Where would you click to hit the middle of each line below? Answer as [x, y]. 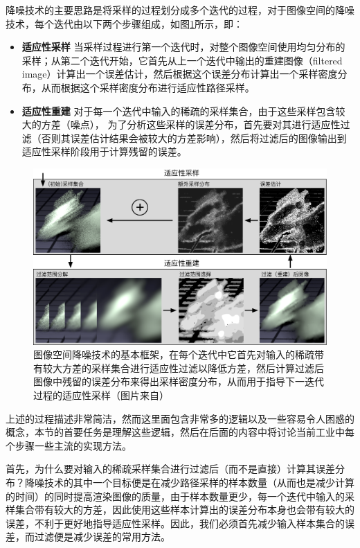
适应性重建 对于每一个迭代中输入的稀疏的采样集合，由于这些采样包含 [179, 111]
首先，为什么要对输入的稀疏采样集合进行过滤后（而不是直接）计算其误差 [170, 469]
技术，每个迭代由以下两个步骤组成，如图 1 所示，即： [124, 23]
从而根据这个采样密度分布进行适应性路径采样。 [148, 87]
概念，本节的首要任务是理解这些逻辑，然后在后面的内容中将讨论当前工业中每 [180, 432]
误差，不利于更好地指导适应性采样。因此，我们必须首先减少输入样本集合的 [175, 523]
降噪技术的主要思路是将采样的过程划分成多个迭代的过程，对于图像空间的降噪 [180, 10]
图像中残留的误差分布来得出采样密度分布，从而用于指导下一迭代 [179, 381]
